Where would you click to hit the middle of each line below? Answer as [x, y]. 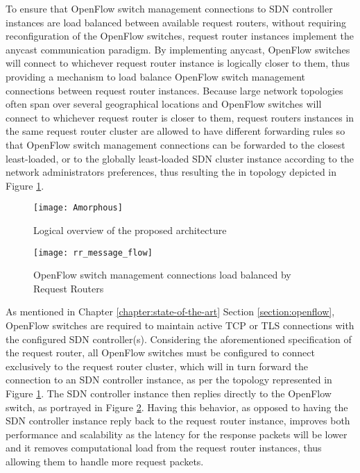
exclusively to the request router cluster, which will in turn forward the [157, 366]
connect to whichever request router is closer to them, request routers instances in [180, 117]
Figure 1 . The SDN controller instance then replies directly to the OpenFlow [169, 393]
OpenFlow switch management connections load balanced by [162, 275]
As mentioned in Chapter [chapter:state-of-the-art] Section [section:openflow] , [170, 312]
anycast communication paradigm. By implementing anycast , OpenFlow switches [178, 49]
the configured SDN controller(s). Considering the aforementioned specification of [179, 339]
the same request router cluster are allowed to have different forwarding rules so [175, 131]
